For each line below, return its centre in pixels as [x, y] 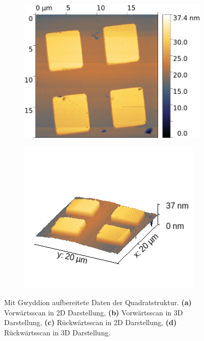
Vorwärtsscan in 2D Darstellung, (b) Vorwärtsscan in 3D [94, 312]
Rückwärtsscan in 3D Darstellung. [57, 332]
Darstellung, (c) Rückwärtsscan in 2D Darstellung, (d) [91, 322]
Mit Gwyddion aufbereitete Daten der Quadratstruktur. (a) [98, 302]
